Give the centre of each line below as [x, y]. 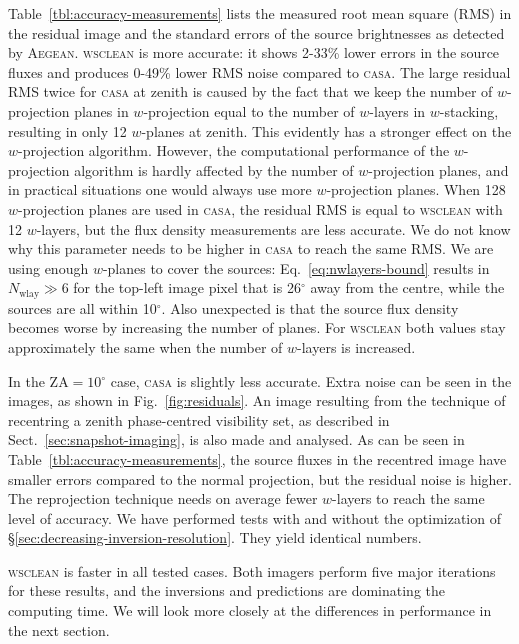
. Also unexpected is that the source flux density [310, 307]
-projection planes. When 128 [416, 189]
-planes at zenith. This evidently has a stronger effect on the [326, 130]
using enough [48, 267]
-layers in [397, 110]
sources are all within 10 [82, 307]
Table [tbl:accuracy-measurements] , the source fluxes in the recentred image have [257, 458]
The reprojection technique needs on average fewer [163, 498]
